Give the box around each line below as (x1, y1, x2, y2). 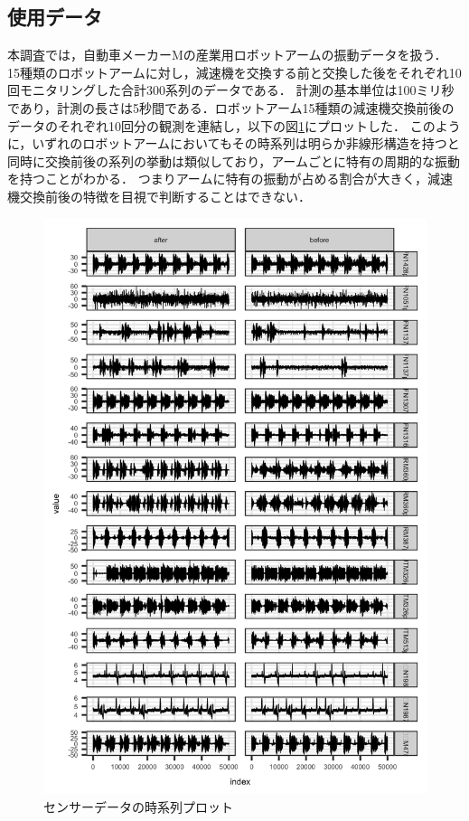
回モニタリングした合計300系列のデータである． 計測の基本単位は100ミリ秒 (7, 80, 455, 99)
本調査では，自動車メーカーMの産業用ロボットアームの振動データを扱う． (7, 45, 447, 64)
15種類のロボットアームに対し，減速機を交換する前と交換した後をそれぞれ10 (7, 62, 462, 81)
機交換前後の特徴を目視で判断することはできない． (7, 186, 311, 205)
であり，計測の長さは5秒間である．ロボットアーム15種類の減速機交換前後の (7, 98, 455, 117)
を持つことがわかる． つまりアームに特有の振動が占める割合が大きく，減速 (7, 169, 453, 188)
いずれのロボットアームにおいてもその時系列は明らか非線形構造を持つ (32, 134, 447, 153)
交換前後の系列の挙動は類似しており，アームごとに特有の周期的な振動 (44, 151, 460, 170)
